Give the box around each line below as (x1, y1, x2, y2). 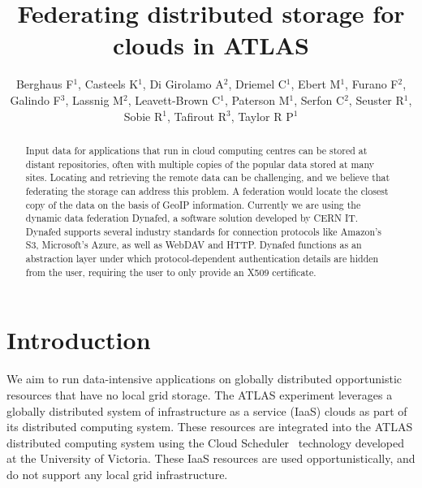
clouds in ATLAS (113, 28, 309, 62)
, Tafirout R (166, 107, 226, 124)
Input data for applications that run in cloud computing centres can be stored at (25, 143, 368, 157)
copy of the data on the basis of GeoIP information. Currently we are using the (25, 197, 361, 211)
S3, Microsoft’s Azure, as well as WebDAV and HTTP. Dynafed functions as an (25, 238, 362, 252)
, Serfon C (294, 91, 345, 108)
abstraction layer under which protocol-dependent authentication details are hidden (25, 252, 379, 266)
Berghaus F (15, 76, 74, 93)
